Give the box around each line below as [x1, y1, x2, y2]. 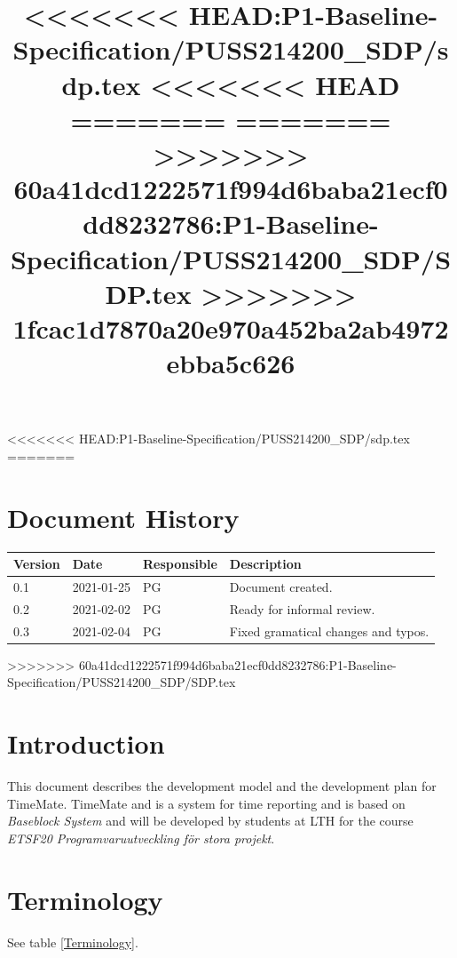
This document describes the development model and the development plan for [7, 777, 437, 794]
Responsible [142, 555, 217, 573]
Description [229, 555, 302, 573]
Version [13, 555, 60, 573]
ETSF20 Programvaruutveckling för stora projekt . [7, 828, 275, 847]
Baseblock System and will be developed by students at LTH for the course [7, 811, 414, 830]
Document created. [229, 577, 333, 595]
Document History [7, 499, 240, 535]
